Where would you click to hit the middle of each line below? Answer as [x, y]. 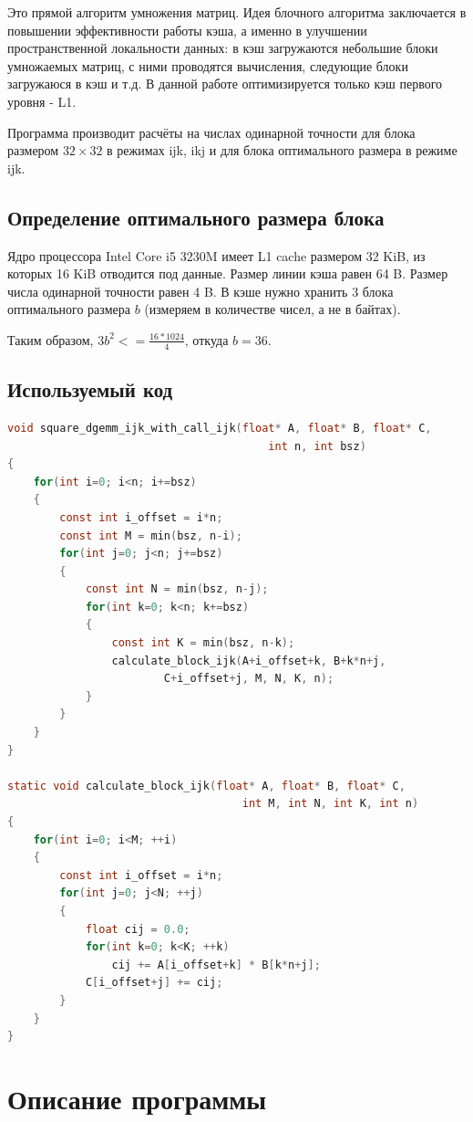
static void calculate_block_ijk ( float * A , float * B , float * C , [206, 786]
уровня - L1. [42, 101]
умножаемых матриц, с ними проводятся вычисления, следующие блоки [208, 65]
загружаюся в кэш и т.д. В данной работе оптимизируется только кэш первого [225, 84]
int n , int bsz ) [317, 446]
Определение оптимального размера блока [196, 217]
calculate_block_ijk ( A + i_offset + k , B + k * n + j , [249, 661]
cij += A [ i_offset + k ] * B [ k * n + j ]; [216, 965]
